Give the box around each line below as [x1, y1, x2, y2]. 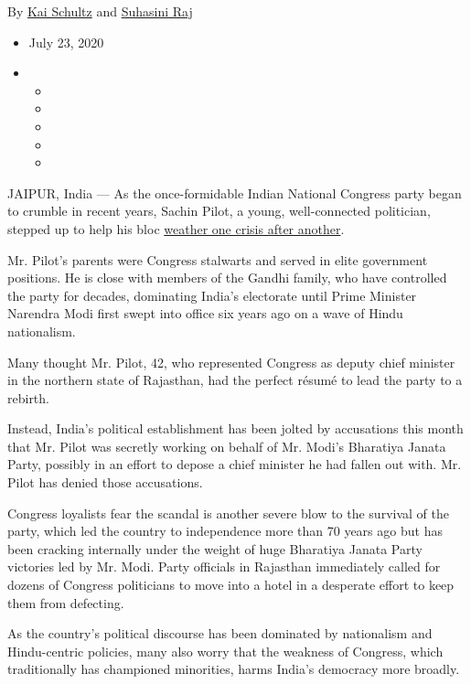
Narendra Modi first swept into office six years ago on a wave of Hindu [7, 304, 403, 323]
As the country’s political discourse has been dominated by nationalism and [7, 624, 433, 643]
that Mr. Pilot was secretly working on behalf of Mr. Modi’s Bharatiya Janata [7, 436, 446, 455]
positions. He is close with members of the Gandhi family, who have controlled [7, 268, 447, 287]
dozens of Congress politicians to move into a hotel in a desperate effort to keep [7, 575, 455, 594]
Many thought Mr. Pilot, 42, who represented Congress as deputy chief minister [7, 352, 455, 371]
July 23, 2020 [28, 32, 104, 51]
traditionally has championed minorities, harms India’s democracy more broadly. [7, 659, 460, 679]
